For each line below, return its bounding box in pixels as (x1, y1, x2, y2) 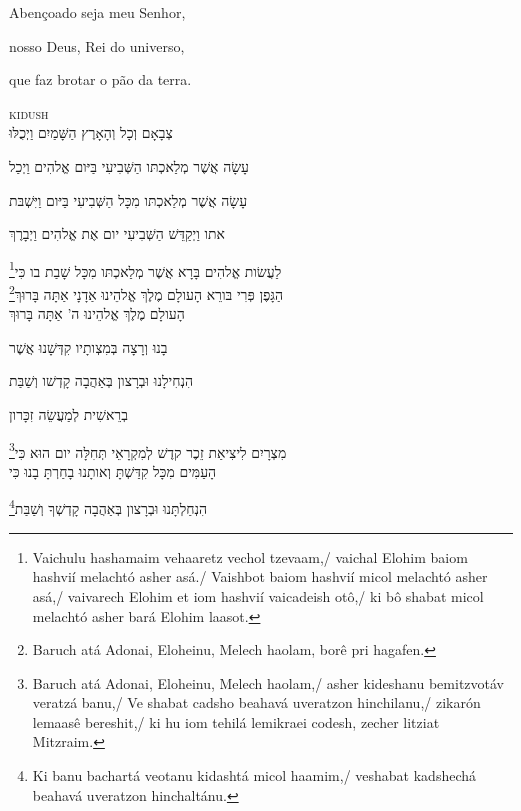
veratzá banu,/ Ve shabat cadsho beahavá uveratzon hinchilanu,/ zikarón (32, 692, 481, 713)
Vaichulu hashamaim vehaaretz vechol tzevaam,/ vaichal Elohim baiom (32, 546, 468, 567)
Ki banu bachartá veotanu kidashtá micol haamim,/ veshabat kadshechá (32, 765, 477, 786)
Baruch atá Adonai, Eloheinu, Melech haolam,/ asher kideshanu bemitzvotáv (32, 672, 504, 693)
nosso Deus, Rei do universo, (9, 35, 185, 56)
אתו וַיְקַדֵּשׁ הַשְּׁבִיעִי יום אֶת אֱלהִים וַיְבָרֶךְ (9, 223, 225, 244)
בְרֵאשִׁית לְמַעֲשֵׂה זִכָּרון (9, 404, 128, 425)
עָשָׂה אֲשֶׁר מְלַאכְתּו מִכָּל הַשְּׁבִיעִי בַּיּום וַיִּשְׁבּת (9, 189, 248, 210)
